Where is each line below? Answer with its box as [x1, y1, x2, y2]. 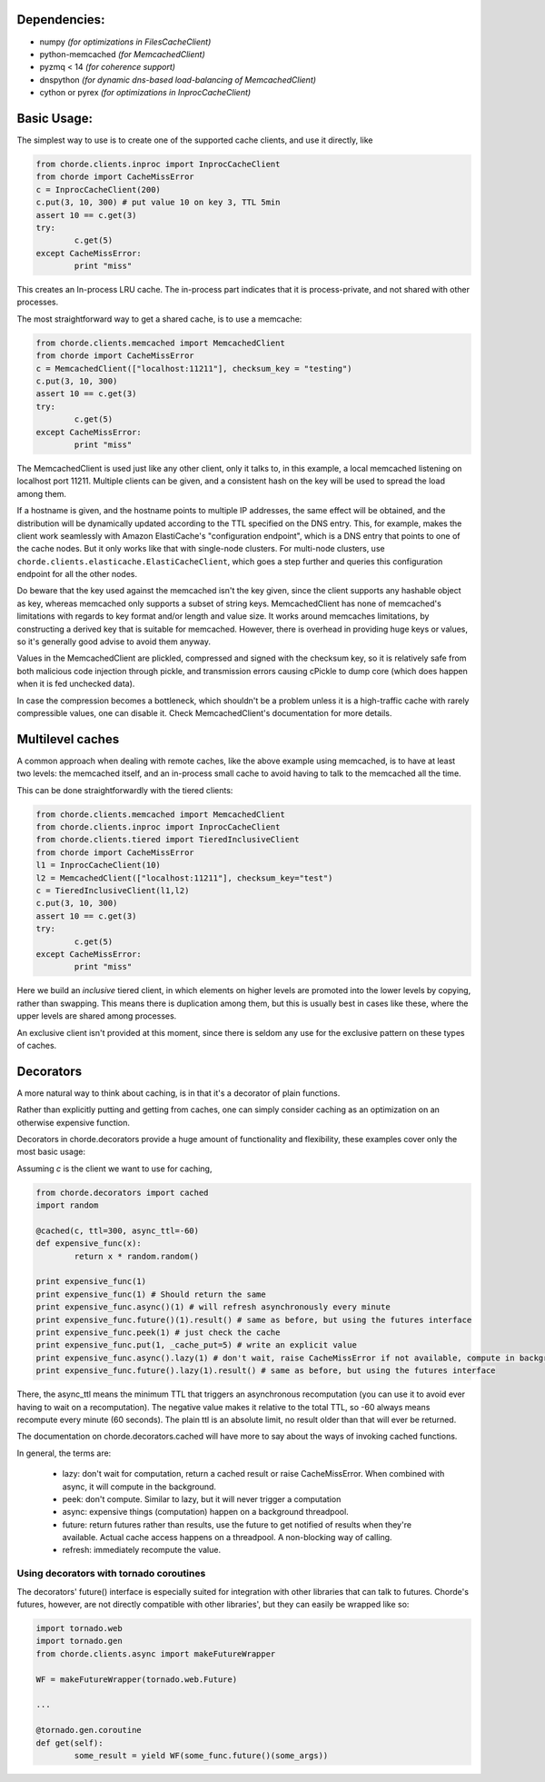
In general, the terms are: [16, 1448, 112, 1458]
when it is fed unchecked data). [16, 678, 135, 690]
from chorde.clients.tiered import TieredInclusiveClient [35, 834, 300, 845]
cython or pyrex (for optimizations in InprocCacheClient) [39, 87, 252, 98]
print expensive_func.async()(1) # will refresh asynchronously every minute [35, 1302, 391, 1312]
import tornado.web [35, 1623, 123, 1633]
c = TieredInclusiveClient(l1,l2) [35, 886, 190, 895]
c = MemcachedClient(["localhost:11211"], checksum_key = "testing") [35, 363, 352, 373]
